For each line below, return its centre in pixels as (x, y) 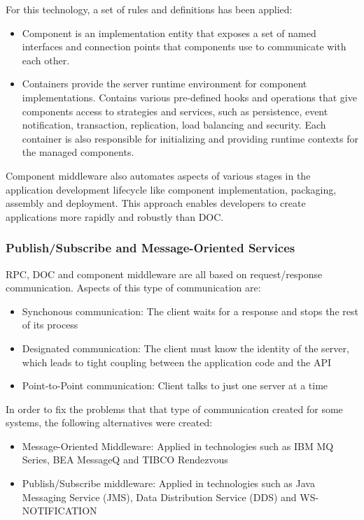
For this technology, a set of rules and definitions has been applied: (149, 9)
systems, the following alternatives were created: (109, 422)
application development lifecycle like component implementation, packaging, (171, 189)
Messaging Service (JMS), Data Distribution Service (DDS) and (159, 497)
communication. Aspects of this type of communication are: (133, 288)
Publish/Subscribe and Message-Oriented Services (150, 248)
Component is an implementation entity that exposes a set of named (169, 32)
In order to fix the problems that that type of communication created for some (174, 409)
